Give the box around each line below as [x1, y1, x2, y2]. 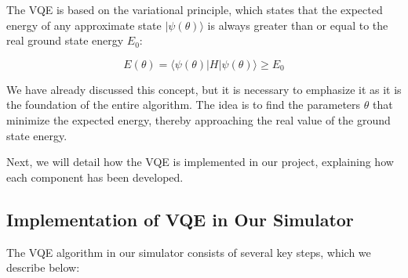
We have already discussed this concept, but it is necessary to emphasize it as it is [6, 81, 402, 97]
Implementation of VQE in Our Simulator [6, 207, 354, 231]
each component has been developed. [6, 168, 184, 185]
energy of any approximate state [6, 16, 162, 33]
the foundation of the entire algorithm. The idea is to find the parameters [6, 96, 361, 113]
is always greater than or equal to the [207, 16, 388, 33]
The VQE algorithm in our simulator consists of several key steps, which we [6, 244, 371, 260]
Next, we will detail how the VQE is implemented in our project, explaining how [6, 153, 394, 170]
